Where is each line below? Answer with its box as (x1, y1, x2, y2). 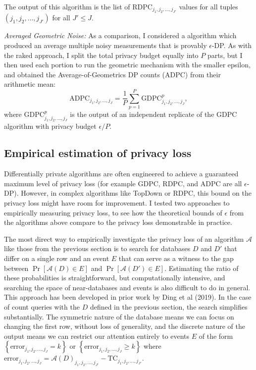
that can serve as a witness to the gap (118, 253, 234, 264)
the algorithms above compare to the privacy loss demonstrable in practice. (4, 217, 232, 227)
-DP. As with (211, 40, 252, 50)
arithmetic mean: (4, 79, 56, 89)
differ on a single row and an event (4, 253, 109, 264)
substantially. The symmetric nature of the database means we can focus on (4, 311, 234, 321)
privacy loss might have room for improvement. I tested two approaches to (4, 198, 230, 208)
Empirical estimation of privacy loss (4, 145, 192, 160)
